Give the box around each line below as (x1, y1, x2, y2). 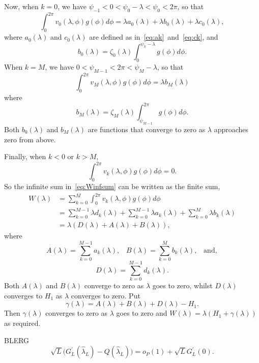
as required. (4, 317, 41, 328)
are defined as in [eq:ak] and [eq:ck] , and (89, 32, 218, 42)
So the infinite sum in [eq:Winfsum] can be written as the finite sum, (4, 181, 220, 191)
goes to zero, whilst (152, 280, 213, 291)
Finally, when (4, 151, 46, 162)
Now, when (4, 1, 39, 11)
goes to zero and (116, 308, 167, 318)
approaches (214, 124, 249, 134)
